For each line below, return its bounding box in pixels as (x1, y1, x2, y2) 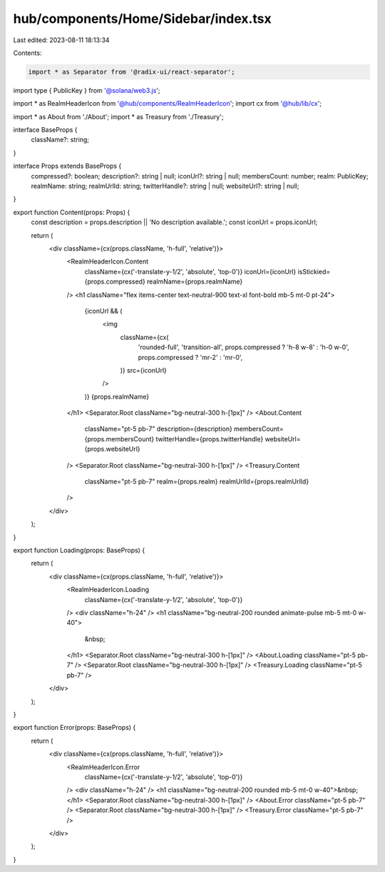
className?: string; (31, 136, 89, 144)
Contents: (13, 49, 42, 57)
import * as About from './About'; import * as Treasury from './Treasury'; (13, 112, 224, 121)
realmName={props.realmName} (146, 277, 243, 286)
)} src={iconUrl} (120, 366, 167, 374)
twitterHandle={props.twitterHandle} (155, 434, 264, 443)
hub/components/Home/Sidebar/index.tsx (13, 11, 272, 26)
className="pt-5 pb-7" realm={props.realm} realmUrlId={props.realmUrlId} (84, 477, 309, 486)
